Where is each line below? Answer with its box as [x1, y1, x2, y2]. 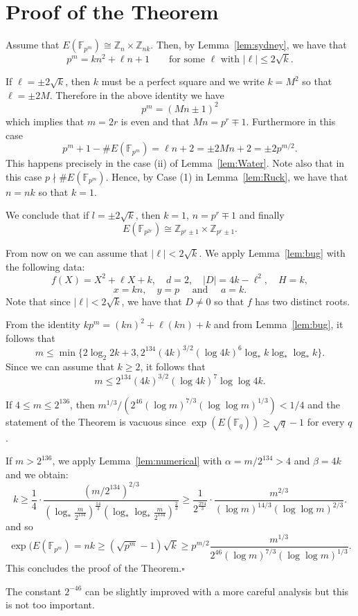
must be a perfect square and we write [101, 74, 265, 89]
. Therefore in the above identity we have [49, 87, 224, 102]
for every [307, 414, 345, 428]
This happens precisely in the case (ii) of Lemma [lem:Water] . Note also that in [6, 156, 345, 170]
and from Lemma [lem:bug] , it [213, 317, 343, 332]
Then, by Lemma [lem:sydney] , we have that [156, 37, 347, 52]
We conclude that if [6, 208, 89, 222]
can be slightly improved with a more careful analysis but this [85, 583, 349, 598]
